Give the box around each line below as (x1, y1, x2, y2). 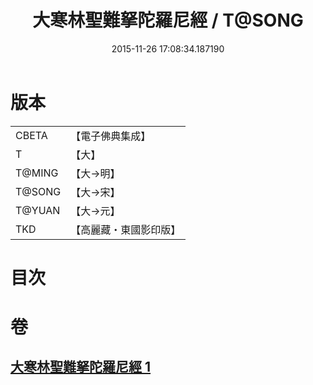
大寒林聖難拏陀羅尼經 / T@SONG (32, 9, 304, 32)
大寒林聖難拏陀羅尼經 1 (10, 359, 152, 376)
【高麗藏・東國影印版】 (70, 222, 182, 236)
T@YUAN (15, 203, 61, 217)
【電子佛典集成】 (70, 129, 152, 143)
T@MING (15, 166, 59, 180)
